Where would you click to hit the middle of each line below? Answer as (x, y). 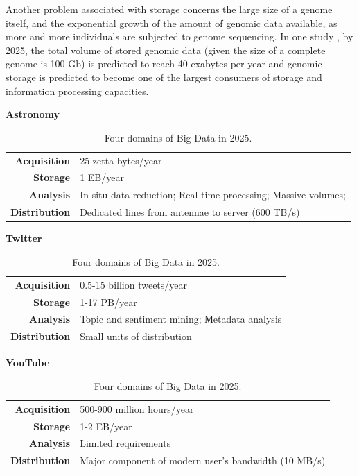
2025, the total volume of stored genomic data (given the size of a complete (166, 50)
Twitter (24, 238)
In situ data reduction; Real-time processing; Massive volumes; (213, 195)
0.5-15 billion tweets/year (134, 284)
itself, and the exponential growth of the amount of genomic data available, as (172, 23)
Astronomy (33, 114)
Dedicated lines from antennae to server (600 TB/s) (190, 212)
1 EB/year (102, 177)
